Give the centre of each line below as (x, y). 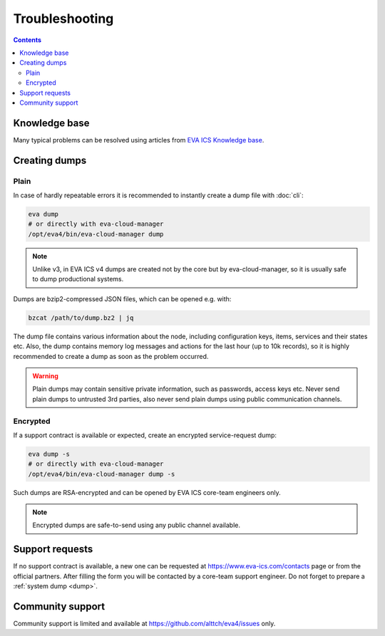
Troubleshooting (63, 19)
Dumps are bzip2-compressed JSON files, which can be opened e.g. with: (122, 298)
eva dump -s (49, 454)
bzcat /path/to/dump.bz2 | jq (81, 318)
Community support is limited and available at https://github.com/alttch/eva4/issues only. (144, 624)
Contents (27, 40)
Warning (45, 376)
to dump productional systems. (78, 279)
